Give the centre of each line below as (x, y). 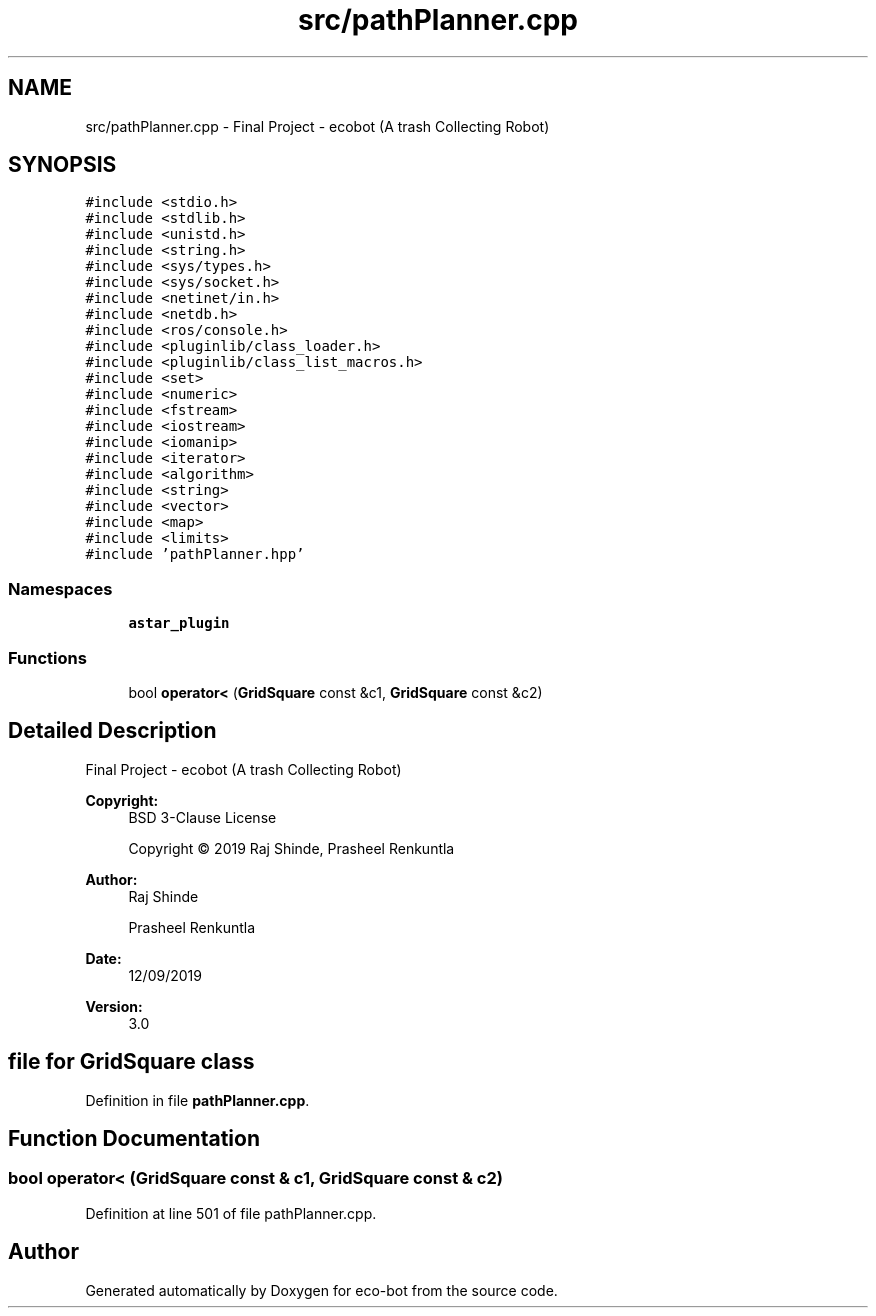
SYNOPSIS (62, 165)
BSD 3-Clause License (202, 817)
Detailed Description (112, 731)
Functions (47, 657)
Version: (114, 1006)
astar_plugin (179, 623)
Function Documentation (134, 1139)
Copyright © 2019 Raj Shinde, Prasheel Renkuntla (291, 848)
